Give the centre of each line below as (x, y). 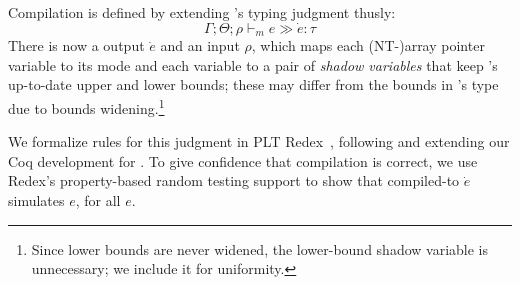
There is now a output (76, 45)
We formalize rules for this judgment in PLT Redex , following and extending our (259, 141)
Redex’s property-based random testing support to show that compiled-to (234, 180)
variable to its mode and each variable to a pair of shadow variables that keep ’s (253, 64)
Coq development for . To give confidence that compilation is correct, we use (243, 160)
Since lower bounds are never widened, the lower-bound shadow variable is (259, 248)
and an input (200, 45)
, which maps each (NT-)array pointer (368, 45)
